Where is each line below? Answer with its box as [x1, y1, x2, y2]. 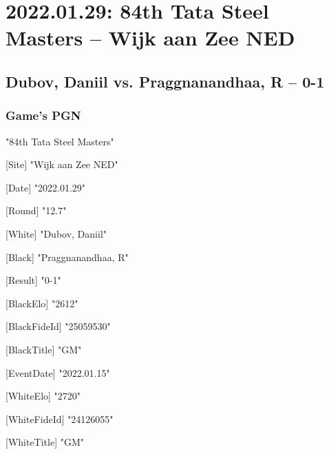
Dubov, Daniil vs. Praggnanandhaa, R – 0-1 [6, 70, 325, 92]
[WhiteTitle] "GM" [6, 435, 85, 449]
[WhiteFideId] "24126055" [6, 411, 114, 426]
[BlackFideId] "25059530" [6, 319, 111, 333]
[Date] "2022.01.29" [6, 180, 86, 194]
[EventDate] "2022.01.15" [6, 365, 110, 380]
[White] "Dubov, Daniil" [6, 226, 107, 240]
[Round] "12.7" [6, 203, 67, 218]
